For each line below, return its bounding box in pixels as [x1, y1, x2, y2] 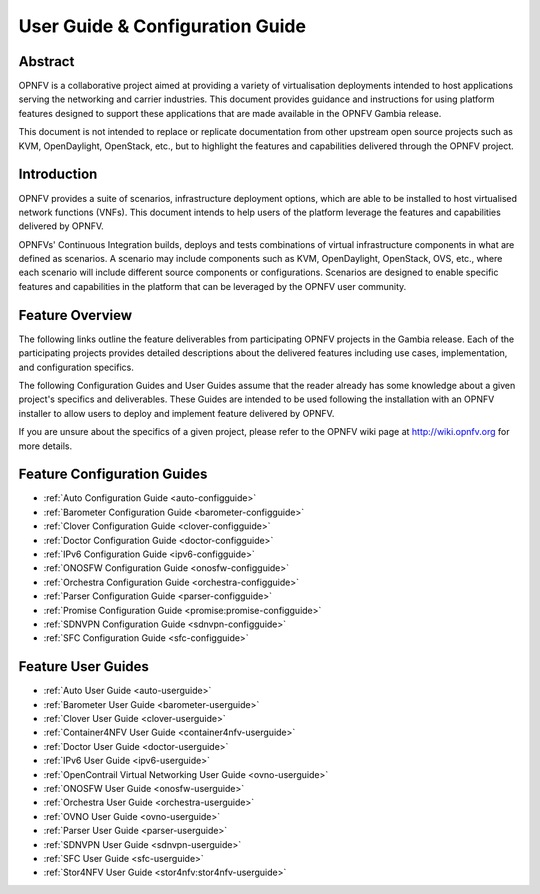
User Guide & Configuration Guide [18, 15, 307, 37]
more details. [18, 440, 73, 452]
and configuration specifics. [18, 361, 134, 373]
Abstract [18, 53, 75, 70]
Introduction [18, 166, 98, 183]
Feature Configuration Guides [18, 466, 208, 483]
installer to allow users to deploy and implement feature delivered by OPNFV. [18, 407, 335, 419]
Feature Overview [18, 306, 133, 324]
